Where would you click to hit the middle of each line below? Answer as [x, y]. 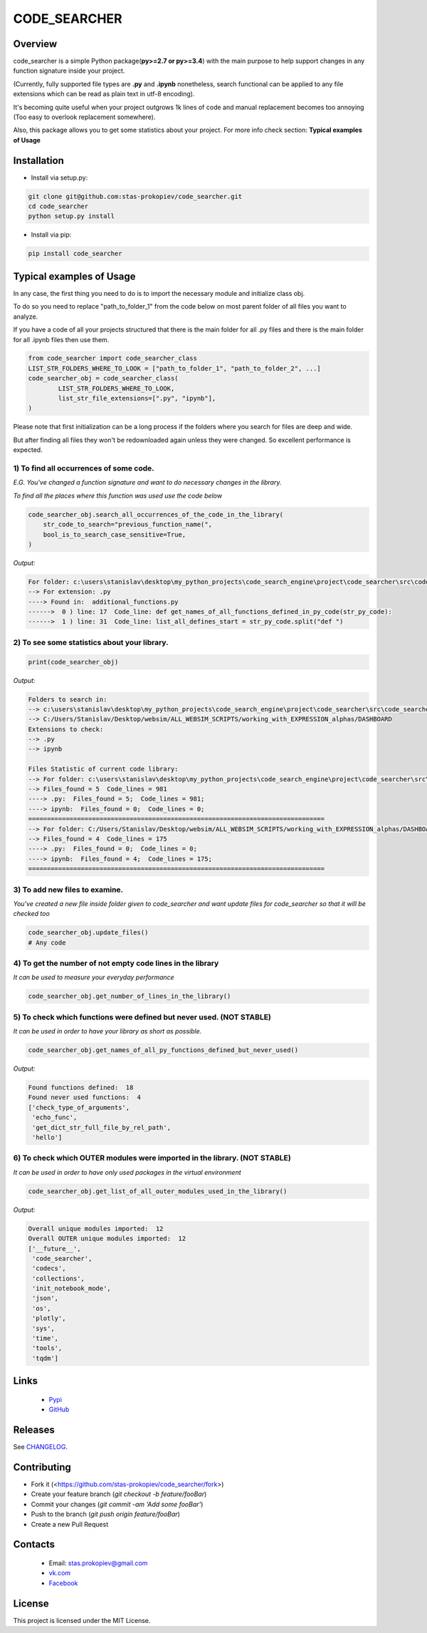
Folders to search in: [68, 699]
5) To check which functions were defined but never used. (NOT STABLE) [142, 1017]
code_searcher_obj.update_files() [88, 933]
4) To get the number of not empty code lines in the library [116, 964]
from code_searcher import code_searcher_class [112, 359]
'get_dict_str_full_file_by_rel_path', [101, 1127]
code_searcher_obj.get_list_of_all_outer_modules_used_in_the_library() [158, 1191]
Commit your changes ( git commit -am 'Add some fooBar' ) [117, 1504]
